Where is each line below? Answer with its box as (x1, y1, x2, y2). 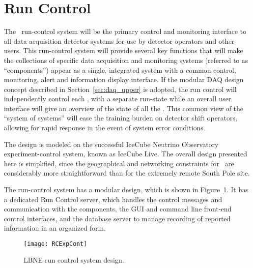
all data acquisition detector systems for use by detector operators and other (4, 35, 234, 46)
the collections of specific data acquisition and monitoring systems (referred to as (4, 55, 248, 65)
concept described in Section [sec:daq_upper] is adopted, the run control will (4, 84, 237, 94)
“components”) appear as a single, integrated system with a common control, (4, 64, 236, 75)
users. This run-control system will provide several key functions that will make (4, 45, 243, 56)
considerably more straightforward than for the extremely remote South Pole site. (4, 168, 250, 178)
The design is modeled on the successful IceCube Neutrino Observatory (4, 139, 219, 149)
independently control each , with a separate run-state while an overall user (4, 93, 231, 104)
